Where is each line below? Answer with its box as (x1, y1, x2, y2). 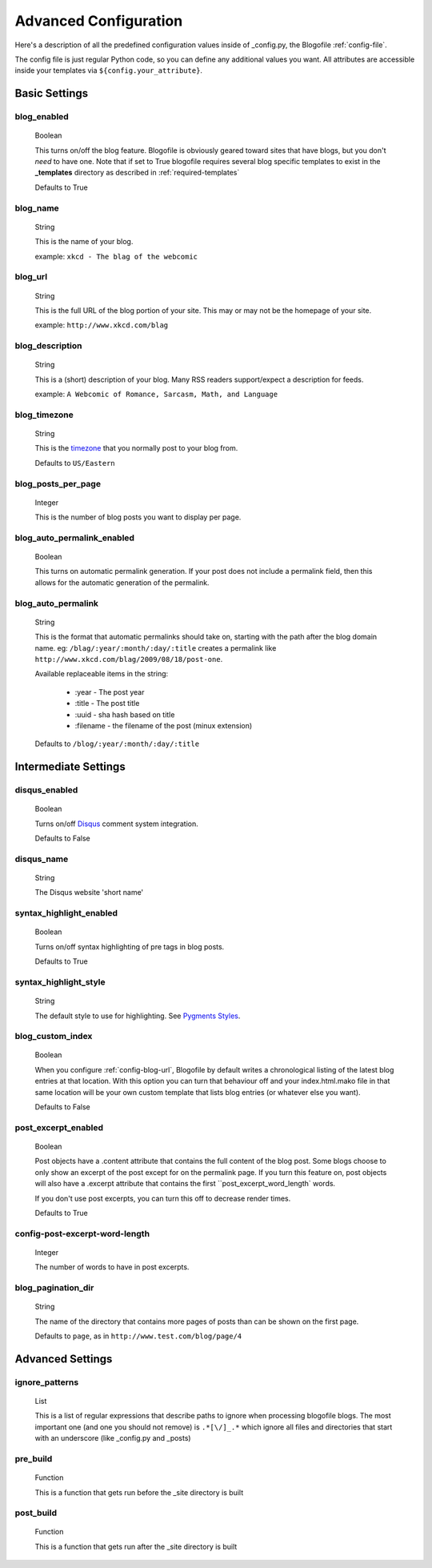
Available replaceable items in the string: (34, 669, 169, 679)
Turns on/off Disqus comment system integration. (34, 819, 199, 828)
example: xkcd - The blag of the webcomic (34, 251, 198, 261)
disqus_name (14, 853, 69, 864)
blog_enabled (14, 111, 70, 122)
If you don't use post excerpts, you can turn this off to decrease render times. (34, 1193, 291, 1203)
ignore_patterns (14, 1377, 79, 1388)
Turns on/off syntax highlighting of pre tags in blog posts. (34, 941, 225, 952)
